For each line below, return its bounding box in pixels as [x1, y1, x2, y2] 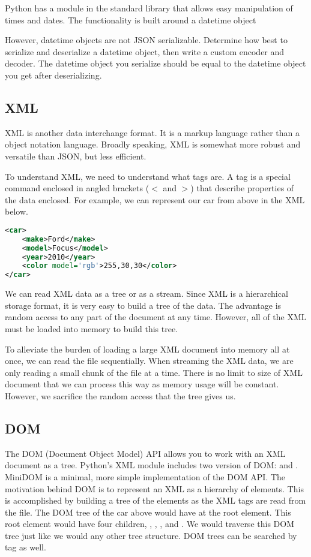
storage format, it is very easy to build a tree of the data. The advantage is [5, 299, 282, 311]
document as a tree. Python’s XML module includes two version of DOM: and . [5, 459, 298, 471]
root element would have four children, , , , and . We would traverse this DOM [5, 517, 294, 530]
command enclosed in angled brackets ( [5, 182, 149, 194]
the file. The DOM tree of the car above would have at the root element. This [5, 505, 291, 518]
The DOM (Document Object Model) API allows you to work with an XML [5, 447, 286, 459]
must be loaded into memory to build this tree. [5, 322, 178, 335]
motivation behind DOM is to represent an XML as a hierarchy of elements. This [5, 482, 304, 495]
